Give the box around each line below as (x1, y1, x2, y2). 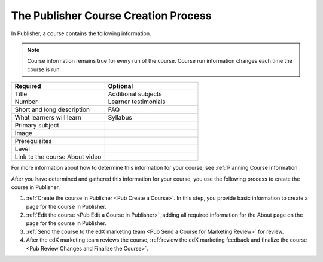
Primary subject (14, 121, 60, 130)
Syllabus (108, 114, 133, 122)
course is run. (27, 66, 62, 73)
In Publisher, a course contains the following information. (11, 30, 151, 37)
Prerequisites (14, 137, 52, 145)
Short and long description (14, 105, 90, 114)
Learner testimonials (108, 98, 166, 106)
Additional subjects (108, 90, 162, 98)
